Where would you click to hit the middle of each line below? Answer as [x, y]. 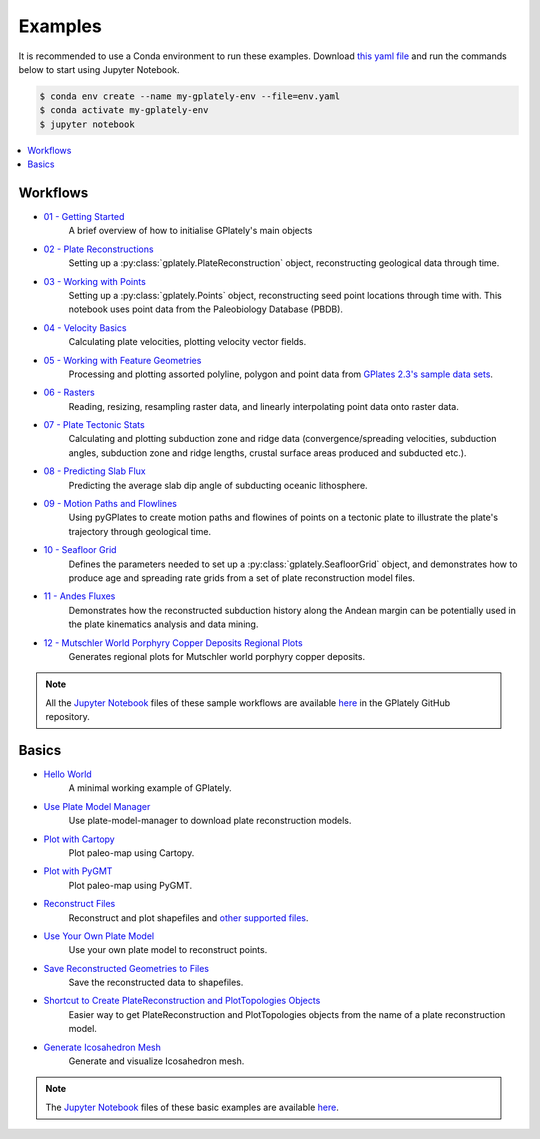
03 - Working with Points [95, 281]
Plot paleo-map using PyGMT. [130, 885]
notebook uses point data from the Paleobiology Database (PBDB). [206, 309]
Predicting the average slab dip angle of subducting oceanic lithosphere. [218, 485]
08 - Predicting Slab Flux [94, 471]
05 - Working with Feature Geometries [122, 360]
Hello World [67, 774]
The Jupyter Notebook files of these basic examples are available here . [192, 1107]
